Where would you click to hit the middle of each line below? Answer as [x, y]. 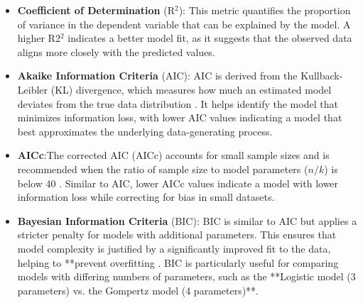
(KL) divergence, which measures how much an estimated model [191, 89]
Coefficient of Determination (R [96, 10]
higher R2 [39, 38]
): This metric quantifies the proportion [265, 10]
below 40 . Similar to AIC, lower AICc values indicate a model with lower [178, 183]
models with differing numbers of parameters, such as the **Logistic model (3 [186, 276]
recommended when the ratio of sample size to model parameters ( [163, 169]
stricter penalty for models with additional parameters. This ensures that [177, 235]
